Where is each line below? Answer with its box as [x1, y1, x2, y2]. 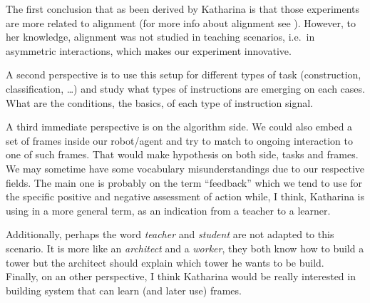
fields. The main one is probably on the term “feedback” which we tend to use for [6, 175, 363, 190]
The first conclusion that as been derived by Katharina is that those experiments [6, 1, 360, 16]
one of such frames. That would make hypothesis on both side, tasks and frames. [6, 147, 359, 162]
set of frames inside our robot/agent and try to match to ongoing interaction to [6, 133, 353, 148]
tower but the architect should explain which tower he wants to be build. [6, 255, 324, 269]
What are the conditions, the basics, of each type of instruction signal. [6, 95, 313, 110]
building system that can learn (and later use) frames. [6, 282, 242, 297]
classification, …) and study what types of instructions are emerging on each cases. [6, 81, 365, 96]
